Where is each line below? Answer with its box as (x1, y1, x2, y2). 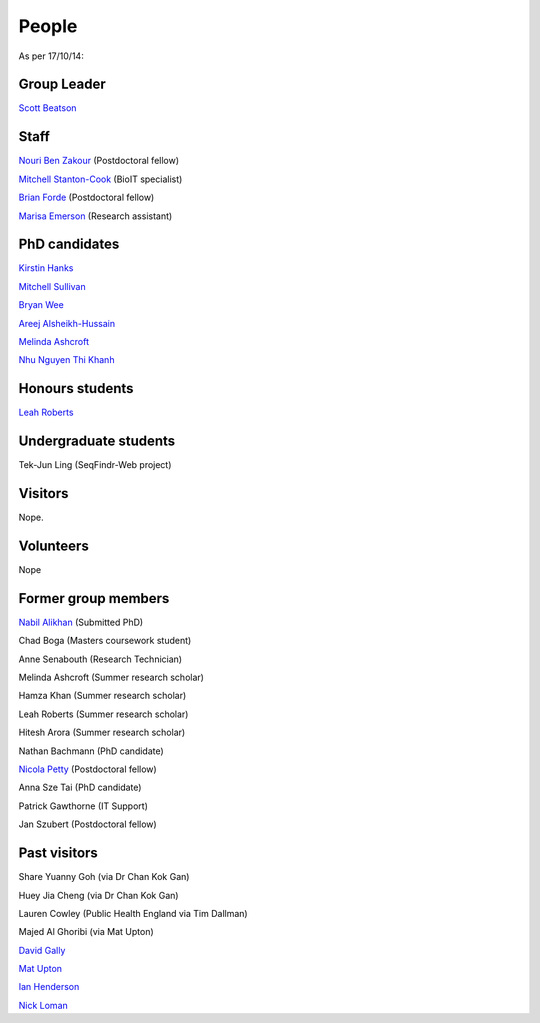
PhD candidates (18, 236, 120, 253)
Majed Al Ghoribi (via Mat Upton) (18, 926, 154, 938)
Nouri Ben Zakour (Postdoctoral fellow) (18, 155, 180, 167)
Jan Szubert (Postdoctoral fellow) (18, 818, 157, 830)
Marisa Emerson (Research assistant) (18, 210, 173, 222)
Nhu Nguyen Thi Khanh (18, 354, 115, 366)
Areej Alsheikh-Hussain (18, 317, 116, 329)
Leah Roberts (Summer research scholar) (18, 708, 189, 720)
